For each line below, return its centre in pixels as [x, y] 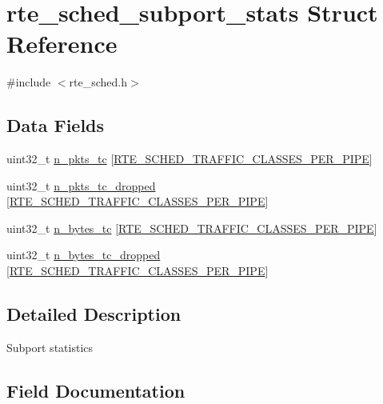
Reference [62, 44]
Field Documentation [96, 390]
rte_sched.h [98, 82]
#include [29, 82]
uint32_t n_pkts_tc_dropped [81, 185]
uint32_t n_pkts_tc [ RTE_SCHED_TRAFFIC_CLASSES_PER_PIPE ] [190, 159]
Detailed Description [94, 314]
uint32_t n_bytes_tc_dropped [84, 255]
